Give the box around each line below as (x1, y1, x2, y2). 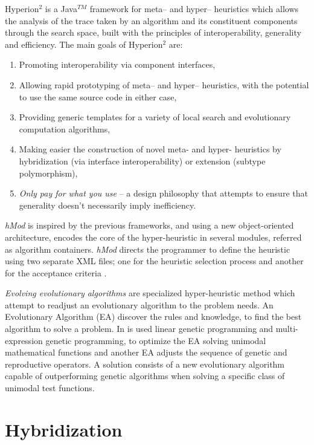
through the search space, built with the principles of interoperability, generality (5, 26, 301, 39)
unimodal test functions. (5, 382, 95, 394)
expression (5, 334, 43, 346)
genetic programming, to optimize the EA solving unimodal (45, 334, 266, 346)
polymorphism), (19, 166, 78, 179)
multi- (275, 322, 298, 335)
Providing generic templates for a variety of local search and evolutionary (19, 111, 291, 123)
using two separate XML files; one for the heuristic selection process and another (5, 255, 304, 267)
